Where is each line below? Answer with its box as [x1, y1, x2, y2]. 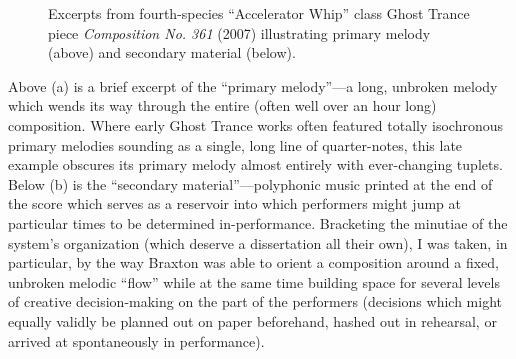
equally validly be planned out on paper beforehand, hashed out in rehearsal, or [8, 310, 497, 331]
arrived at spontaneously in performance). [8, 330, 265, 351]
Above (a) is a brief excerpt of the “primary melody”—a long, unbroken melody [8, 75, 498, 96]
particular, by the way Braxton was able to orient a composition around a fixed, [8, 252, 499, 273]
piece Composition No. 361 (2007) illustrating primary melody [48, 22, 431, 43]
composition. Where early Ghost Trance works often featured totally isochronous [8, 114, 504, 135]
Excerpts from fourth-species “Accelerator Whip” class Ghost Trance [48, 3, 470, 23]
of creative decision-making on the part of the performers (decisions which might [8, 291, 502, 312]
